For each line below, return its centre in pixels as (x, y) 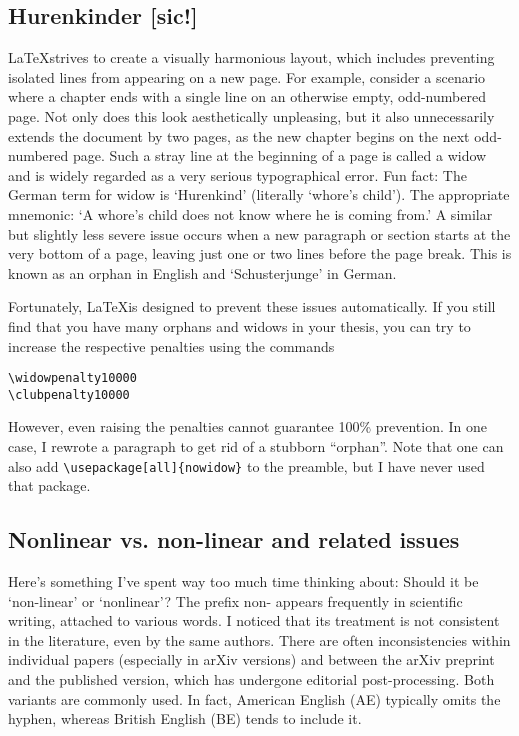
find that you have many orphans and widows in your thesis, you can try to (239, 325)
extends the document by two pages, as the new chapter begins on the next (239, 135)
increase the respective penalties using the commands (171, 345)
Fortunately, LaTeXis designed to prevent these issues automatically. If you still (252, 306)
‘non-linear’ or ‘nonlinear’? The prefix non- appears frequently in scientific (235, 600)
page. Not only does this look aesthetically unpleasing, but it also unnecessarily (251, 115)
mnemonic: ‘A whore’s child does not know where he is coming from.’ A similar (250, 213)
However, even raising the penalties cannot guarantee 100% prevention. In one (248, 426)
